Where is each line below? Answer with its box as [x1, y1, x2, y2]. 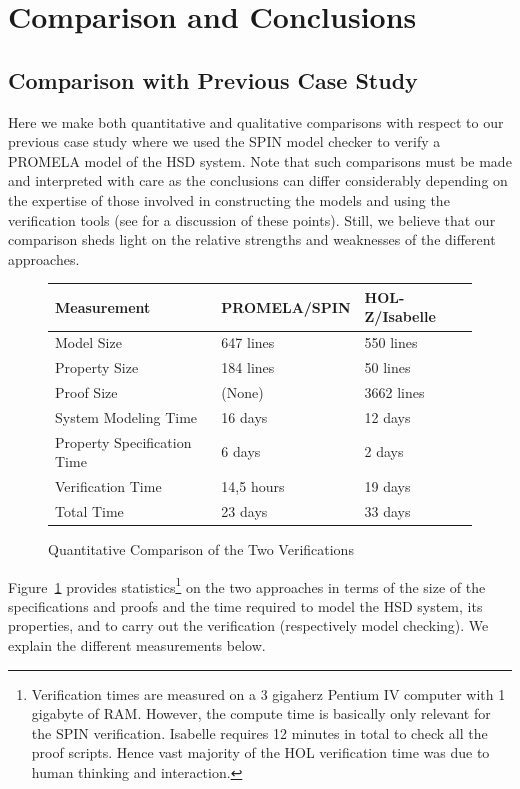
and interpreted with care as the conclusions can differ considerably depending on [8, 170, 508, 191]
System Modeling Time [55, 406, 198, 427]
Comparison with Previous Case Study [8, 64, 418, 95]
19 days [364, 476, 411, 497]
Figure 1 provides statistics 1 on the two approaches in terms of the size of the [8, 573, 486, 597]
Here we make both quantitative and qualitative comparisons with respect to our [8, 111, 504, 132]
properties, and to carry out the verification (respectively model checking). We [8, 615, 489, 636]
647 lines [221, 332, 275, 353]
